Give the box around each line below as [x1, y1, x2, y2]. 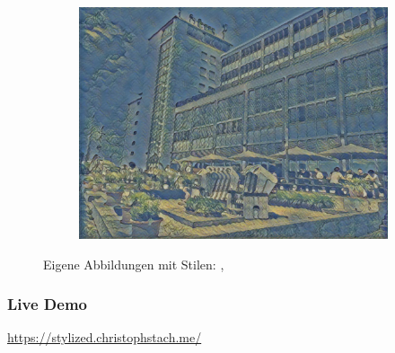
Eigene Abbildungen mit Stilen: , [43, 254, 224, 273]
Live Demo [7, 293, 87, 315]
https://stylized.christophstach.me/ [7, 328, 202, 347]
